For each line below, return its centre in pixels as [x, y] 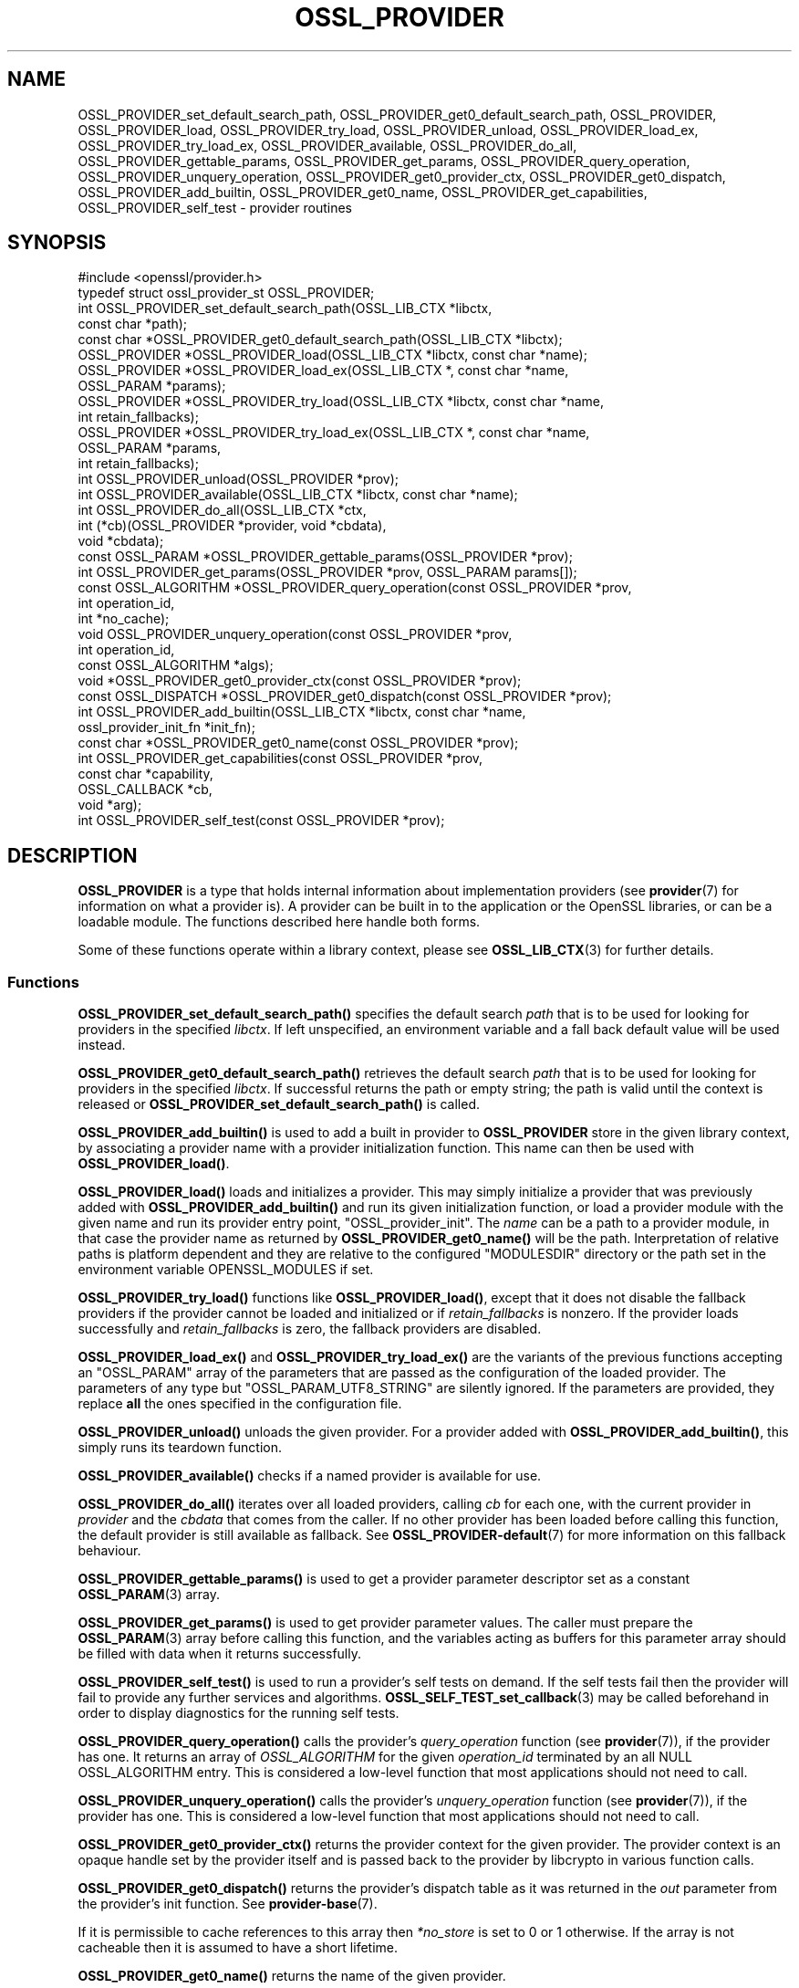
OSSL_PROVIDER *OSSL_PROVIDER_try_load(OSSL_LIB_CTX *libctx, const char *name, [341, 402]
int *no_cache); [124, 619]
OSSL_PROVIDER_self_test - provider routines [215, 207]
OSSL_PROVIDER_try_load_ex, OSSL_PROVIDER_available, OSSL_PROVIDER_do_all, [327, 145]
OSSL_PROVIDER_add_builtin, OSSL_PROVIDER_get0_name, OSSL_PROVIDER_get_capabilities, [363, 192]
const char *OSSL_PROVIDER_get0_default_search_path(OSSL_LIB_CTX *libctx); [320, 340]
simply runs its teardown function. [180, 1448]
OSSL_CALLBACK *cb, [145, 790]
